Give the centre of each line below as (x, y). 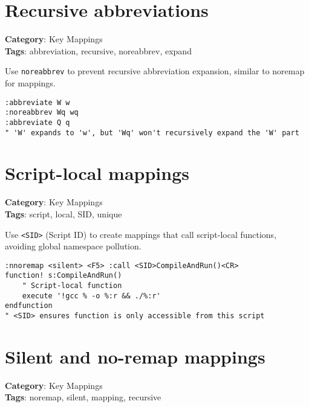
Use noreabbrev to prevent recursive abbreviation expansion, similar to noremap (155, 71)
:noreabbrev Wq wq (42, 113)
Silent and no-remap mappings (135, 356)
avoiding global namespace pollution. (73, 246)
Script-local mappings (97, 173)
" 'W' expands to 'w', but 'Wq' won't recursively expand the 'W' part (152, 133)
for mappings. (30, 82)
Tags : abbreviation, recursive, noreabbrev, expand (98, 50)
